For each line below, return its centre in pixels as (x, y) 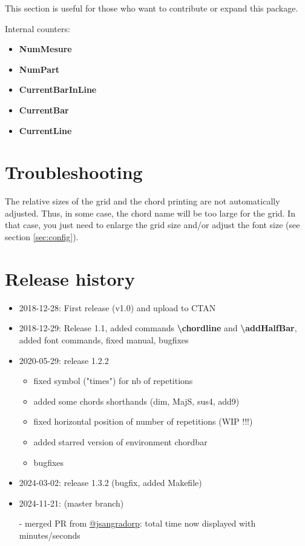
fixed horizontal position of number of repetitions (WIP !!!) (143, 421)
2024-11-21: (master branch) (71, 503)
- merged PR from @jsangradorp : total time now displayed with (137, 523)
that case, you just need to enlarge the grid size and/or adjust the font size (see (152, 225)
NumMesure (45, 49)
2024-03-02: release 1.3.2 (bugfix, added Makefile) (110, 483)
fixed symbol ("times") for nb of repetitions (113, 381)
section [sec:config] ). (42, 237)
